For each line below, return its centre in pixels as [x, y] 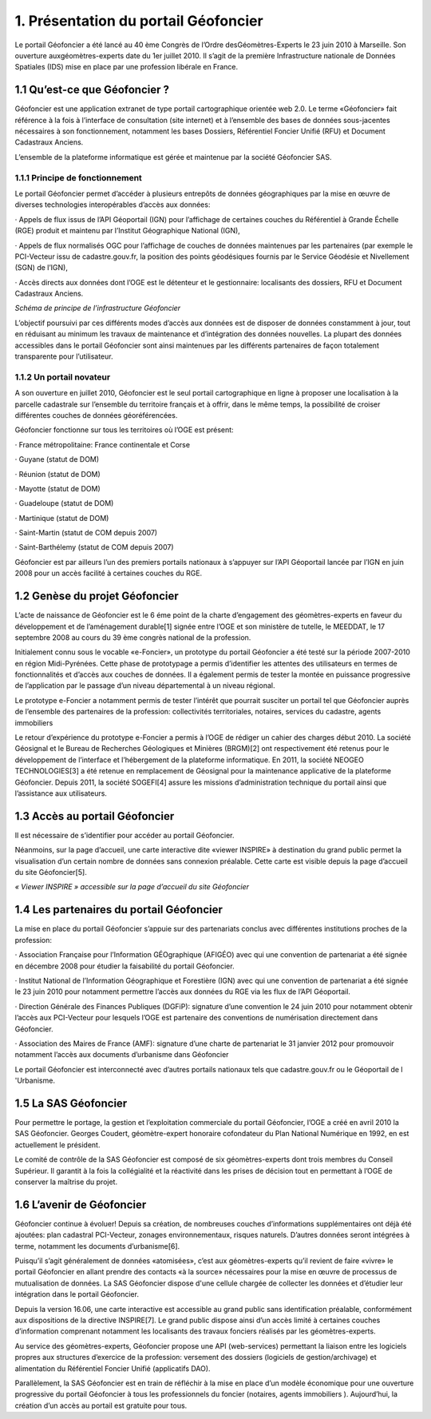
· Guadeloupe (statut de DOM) [64, 503]
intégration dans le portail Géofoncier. [77, 1294]
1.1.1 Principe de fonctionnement [79, 177]
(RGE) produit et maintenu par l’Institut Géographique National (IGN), [128, 231]
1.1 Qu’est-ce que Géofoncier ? [92, 90]
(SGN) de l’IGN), [41, 268]
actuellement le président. [57, 1145]
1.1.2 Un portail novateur [63, 377]
